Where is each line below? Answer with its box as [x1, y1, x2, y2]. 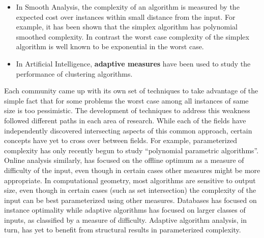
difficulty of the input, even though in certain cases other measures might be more [4, 164, 260, 175]
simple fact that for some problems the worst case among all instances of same [4, 95, 249, 106]
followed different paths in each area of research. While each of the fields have [4, 115, 246, 125]
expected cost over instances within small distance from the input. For [16, 11, 236, 22]
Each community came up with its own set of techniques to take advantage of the [4, 85, 258, 96]
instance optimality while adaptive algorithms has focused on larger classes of [4, 205, 246, 215]
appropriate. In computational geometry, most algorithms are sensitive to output [4, 175, 256, 185]
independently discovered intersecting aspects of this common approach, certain [4, 125, 252, 135]
